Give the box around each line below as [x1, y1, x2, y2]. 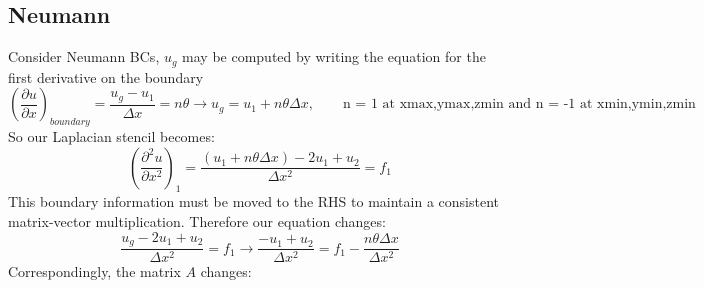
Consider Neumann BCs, [8, 46, 160, 67]
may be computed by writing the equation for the [182, 46, 486, 67]
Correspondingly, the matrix [8, 261, 181, 282]
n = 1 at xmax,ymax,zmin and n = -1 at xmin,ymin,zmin [342, 97, 696, 112]
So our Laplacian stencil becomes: [8, 126, 215, 147]
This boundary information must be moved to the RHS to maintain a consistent [8, 191, 499, 212]
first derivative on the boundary [8, 66, 204, 87]
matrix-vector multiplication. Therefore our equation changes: [8, 211, 386, 232]
